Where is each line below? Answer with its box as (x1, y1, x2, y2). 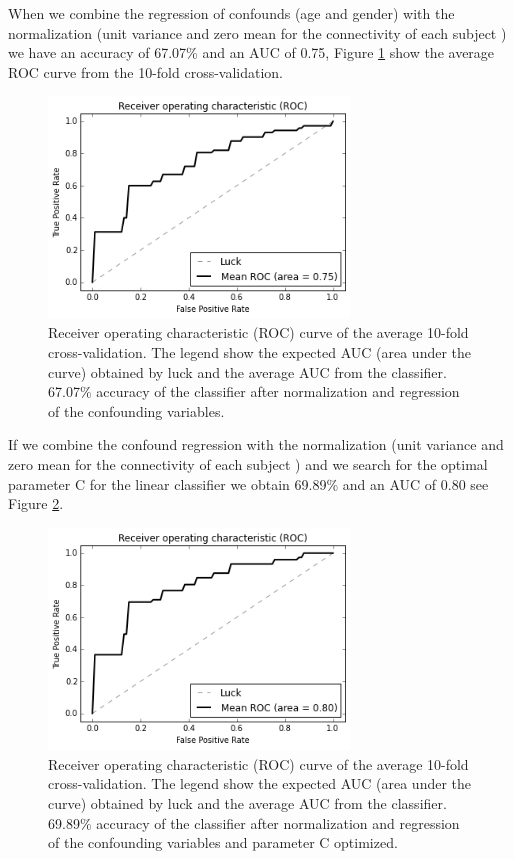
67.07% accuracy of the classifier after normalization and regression (48, 381, 460, 402)
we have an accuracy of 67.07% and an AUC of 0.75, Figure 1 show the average (8, 42, 495, 63)
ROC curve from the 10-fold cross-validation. (8, 61, 284, 82)
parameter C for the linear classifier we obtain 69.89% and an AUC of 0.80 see (8, 473, 489, 494)
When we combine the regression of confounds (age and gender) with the (8, 3, 455, 23)
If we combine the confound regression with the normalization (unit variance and (8, 434, 504, 455)
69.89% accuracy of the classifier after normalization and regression (48, 812, 460, 833)
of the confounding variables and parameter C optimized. (48, 832, 398, 853)
